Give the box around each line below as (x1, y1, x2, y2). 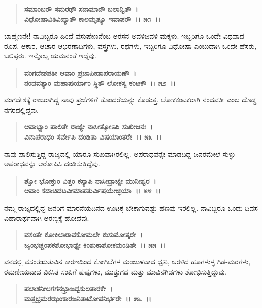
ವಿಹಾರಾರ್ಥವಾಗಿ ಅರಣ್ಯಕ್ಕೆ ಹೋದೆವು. (4, 212, 89, 223)
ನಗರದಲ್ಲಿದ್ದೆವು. (4, 104, 39, 115)
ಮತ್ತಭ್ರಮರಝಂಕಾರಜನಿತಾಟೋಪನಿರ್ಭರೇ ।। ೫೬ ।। (24, 293, 151, 304)
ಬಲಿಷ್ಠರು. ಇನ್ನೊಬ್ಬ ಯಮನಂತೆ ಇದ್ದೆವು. (4, 50, 96, 61)
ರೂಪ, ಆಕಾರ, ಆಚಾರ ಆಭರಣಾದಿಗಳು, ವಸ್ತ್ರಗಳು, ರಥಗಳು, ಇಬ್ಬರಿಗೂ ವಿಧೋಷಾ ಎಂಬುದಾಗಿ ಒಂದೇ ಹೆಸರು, (4, 40, 257, 51)
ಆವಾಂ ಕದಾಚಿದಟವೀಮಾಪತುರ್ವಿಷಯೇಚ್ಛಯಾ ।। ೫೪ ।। (24, 185, 161, 196)
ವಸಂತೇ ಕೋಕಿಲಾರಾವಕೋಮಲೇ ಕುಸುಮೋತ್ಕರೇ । (24, 229, 143, 240)
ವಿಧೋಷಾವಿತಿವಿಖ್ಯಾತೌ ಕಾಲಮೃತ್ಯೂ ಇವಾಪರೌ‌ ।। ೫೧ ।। (24, 13, 161, 24)
